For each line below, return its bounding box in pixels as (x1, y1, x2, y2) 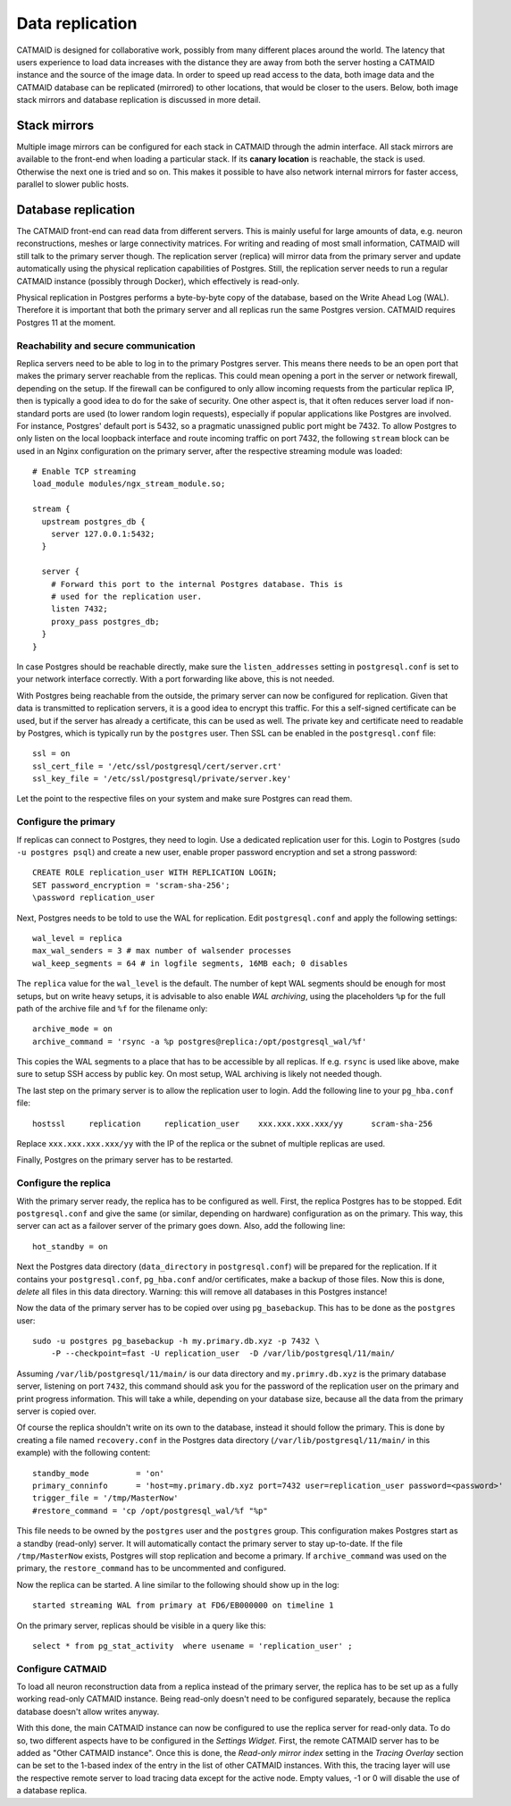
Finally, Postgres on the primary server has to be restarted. (16, 1155, 234, 1165)
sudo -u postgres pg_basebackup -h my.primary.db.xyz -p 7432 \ (32, 1336, 321, 1347)
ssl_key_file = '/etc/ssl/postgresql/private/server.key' (32, 774, 292, 784)
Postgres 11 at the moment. (16, 317, 116, 328)
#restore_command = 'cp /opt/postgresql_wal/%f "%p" (32, 1506, 268, 1516)
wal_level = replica (32, 933, 122, 943)
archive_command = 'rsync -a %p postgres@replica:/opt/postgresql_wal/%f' (32, 1037, 367, 1046)
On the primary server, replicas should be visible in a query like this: (16, 1620, 267, 1631)
